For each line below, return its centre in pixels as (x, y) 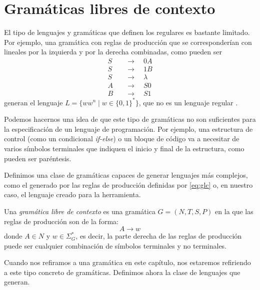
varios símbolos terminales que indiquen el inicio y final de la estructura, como (124, 148)
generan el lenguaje (33, 102)
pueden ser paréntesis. (38, 158)
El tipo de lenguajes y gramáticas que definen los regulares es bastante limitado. (127, 32)
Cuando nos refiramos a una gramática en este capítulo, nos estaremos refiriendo (127, 262)
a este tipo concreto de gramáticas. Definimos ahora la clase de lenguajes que (122, 272)
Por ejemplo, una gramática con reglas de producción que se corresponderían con (128, 42)
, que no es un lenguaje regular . (188, 102)
